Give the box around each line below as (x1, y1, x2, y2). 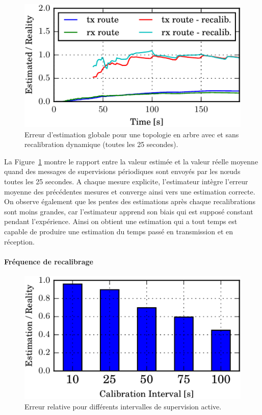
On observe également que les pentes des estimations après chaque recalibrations (4, 196, 256, 207)
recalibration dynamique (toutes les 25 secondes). (24, 139, 178, 150)
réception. (4, 236, 35, 247)
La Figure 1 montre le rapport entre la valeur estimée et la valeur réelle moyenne (4, 156, 258, 166)
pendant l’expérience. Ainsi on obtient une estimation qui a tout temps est (4, 216, 238, 227)
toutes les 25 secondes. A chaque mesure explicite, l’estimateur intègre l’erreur (4, 176, 248, 187)
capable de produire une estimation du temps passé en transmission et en (4, 226, 233, 237)
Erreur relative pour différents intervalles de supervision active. (24, 401, 222, 411)
